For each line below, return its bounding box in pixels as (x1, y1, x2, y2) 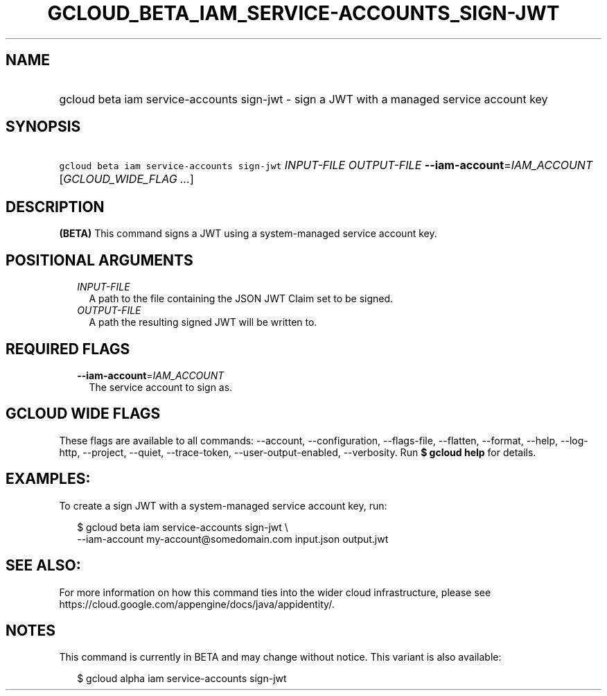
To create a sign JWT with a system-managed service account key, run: (59, 499, 387, 512)
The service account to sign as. (89, 381, 233, 393)
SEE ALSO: (6, 557, 81, 575)
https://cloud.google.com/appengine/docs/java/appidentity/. (59, 598, 335, 610)
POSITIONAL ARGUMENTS (6, 251, 193, 269)
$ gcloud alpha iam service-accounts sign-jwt (77, 672, 287, 685)
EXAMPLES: (6, 470, 91, 488)
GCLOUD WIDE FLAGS (6, 405, 161, 423)
